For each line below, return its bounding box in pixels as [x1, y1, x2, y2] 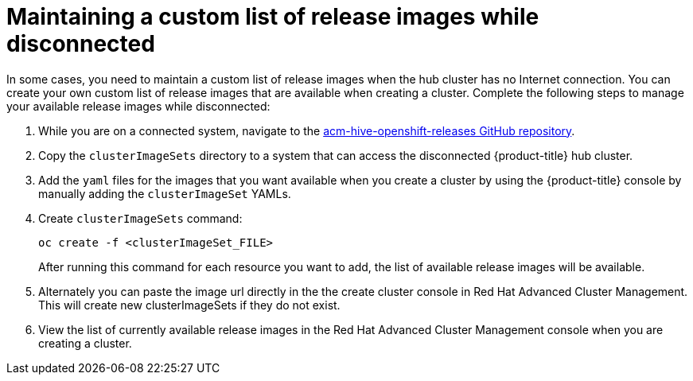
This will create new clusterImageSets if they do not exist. [38, 297, 341, 312]
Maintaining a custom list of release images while [6, 3, 539, 30]
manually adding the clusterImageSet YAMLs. [38, 186, 291, 200]
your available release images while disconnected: [6, 99, 271, 113]
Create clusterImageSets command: [38, 211, 243, 225]
